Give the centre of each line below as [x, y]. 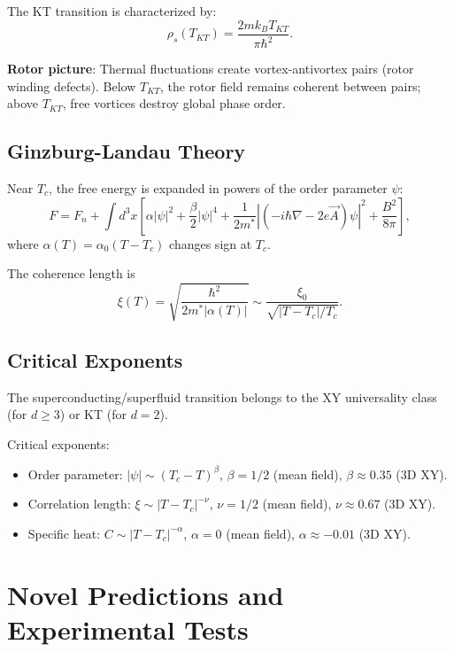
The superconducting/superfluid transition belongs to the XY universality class [222, 396]
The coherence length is [71, 273]
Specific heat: [64, 533]
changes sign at [211, 243]
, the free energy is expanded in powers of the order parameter [218, 187]
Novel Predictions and [146, 594]
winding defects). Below [72, 85]
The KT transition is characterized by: [112, 11]
